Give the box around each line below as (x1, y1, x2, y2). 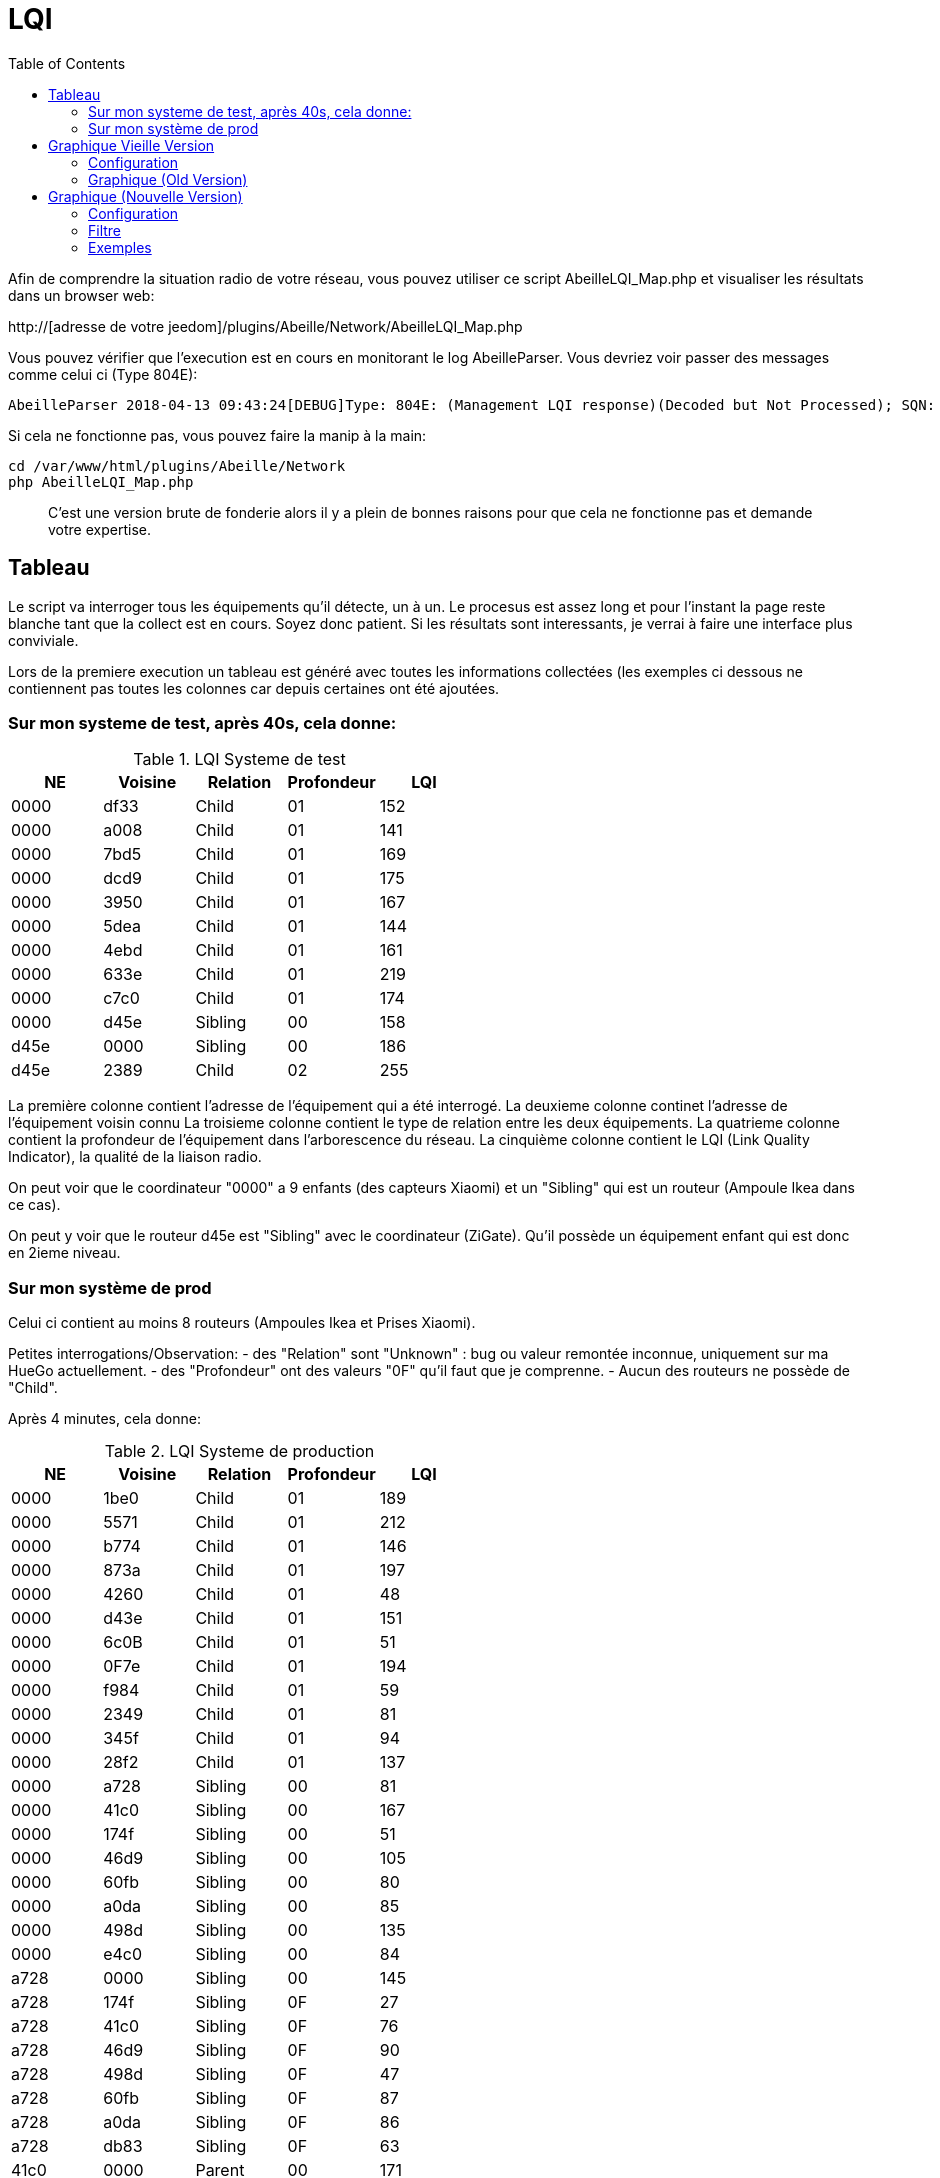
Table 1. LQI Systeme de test (133, 749, 346, 770)
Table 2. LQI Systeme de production (104, 1441, 375, 1462)
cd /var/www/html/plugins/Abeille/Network (8, 457, 346, 474)
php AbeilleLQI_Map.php (8, 473, 194, 490)
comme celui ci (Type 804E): (8, 365, 198, 383)
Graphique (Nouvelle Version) (48, 187, 243, 205)
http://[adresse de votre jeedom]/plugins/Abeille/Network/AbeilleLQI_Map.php (8, 317, 523, 335)
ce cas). (8, 1196, 61, 1214)
